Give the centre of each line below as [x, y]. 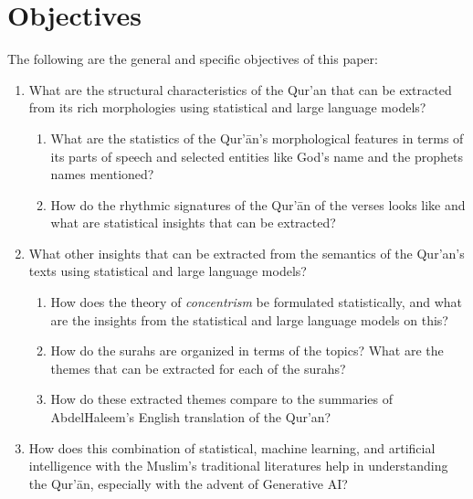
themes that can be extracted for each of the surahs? [198, 368]
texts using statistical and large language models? [168, 271]
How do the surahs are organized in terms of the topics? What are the [247, 350]
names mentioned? [102, 174]
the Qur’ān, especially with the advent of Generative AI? [188, 483]
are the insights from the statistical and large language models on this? [249, 319]
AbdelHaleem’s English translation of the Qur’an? [191, 417]
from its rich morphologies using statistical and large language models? [227, 107]
